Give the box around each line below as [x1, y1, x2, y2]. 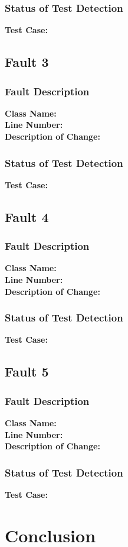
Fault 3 [5, 53, 49, 71]
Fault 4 [5, 207, 49, 226]
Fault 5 [5, 362, 49, 381]
